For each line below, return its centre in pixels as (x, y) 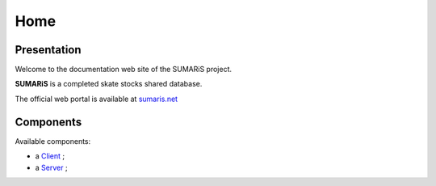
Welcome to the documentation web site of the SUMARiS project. (124, 70)
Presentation (48, 50)
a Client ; (50, 156)
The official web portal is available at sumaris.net (96, 99)
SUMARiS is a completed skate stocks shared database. (109, 84)
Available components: (53, 141)
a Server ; (51, 167)
